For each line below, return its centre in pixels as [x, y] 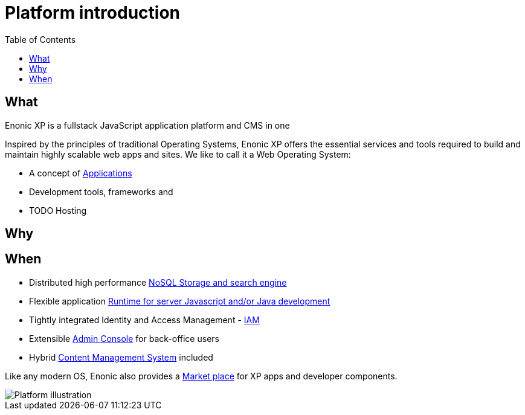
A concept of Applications [81, 173]
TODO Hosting [58, 210]
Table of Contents [40, 39]
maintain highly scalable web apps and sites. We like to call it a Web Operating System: [178, 154]
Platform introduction [93, 13]
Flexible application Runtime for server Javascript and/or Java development [180, 301]
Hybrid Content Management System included [121, 357]
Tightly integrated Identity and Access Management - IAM [144, 320]
